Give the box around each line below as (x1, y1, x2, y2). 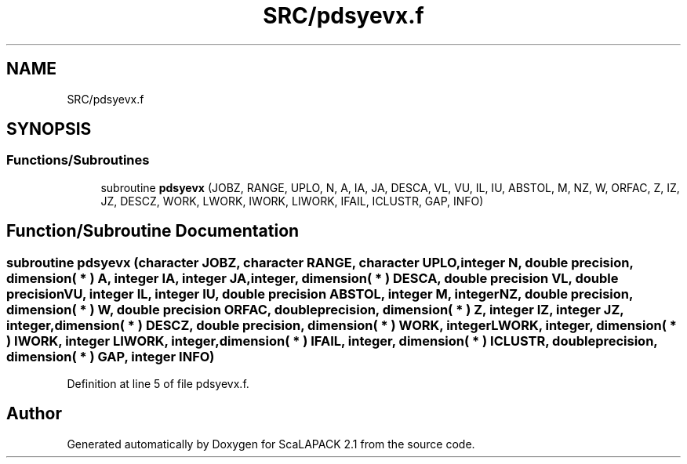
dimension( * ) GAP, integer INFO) (6, 348, 215, 364)
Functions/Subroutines (6, 152, 150, 169)
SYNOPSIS (6, 119, 92, 140)
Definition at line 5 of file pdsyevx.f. (67, 377, 249, 391)
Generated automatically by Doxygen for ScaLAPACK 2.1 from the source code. (67, 437, 475, 451)
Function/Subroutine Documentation (6, 221, 300, 241)
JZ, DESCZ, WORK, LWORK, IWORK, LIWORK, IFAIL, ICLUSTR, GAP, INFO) (100, 194, 484, 208)
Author (6, 404, 62, 424)
